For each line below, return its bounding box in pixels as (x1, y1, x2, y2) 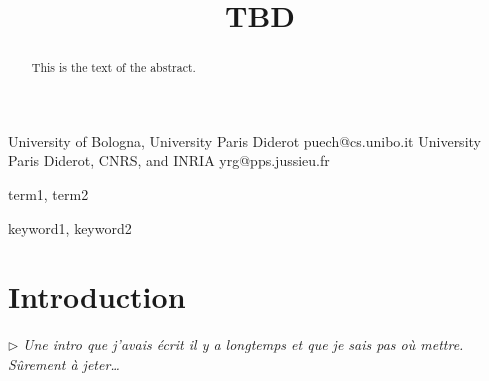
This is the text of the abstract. (31, 59, 196, 76)
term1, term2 (8, 184, 89, 205)
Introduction (8, 276, 186, 317)
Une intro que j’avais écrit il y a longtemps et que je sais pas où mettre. (23, 334, 464, 355)
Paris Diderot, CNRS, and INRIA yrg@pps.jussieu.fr (8, 150, 330, 171)
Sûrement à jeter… (8, 353, 120, 374)
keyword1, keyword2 (8, 217, 132, 238)
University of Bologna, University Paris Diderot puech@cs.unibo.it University (8, 130, 481, 151)
